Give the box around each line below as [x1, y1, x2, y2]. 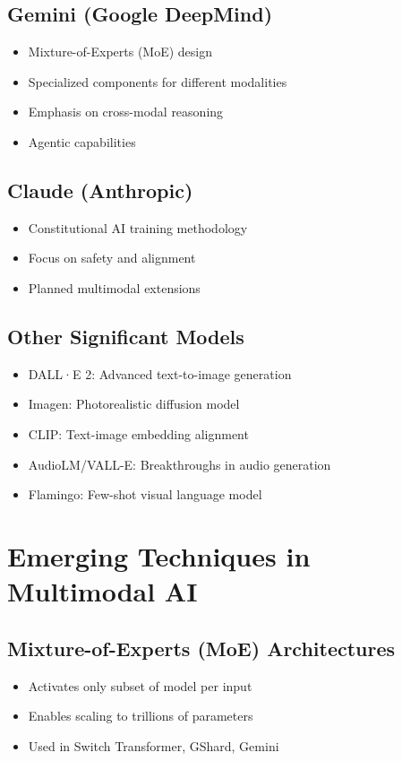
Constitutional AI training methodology [28, 218, 248, 237]
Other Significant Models [7, 322, 244, 350]
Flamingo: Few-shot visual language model [28, 485, 262, 504]
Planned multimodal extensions [28, 278, 201, 297]
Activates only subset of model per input [28, 676, 252, 695]
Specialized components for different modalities [28, 72, 287, 91]
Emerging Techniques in [7, 537, 311, 574]
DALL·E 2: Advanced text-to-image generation [28, 364, 292, 383]
